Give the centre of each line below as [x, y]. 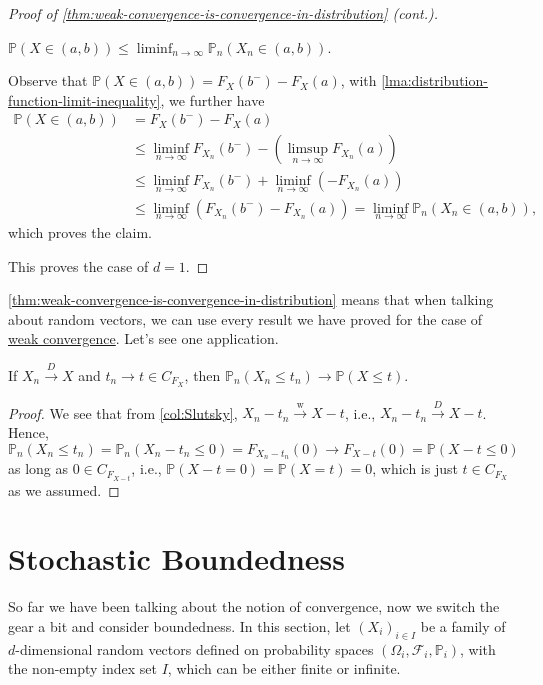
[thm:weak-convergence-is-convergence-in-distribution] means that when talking [251, 299]
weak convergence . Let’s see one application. [143, 338]
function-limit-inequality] [84, 99]
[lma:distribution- [434, 80]
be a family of [463, 625]
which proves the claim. [80, 231]
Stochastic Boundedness [176, 558]
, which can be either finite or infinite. [284, 668]
